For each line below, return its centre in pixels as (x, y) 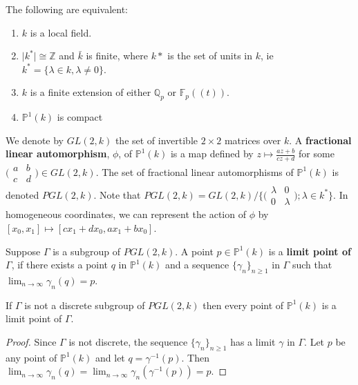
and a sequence (197, 265)
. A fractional (320, 140)
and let (110, 357)
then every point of (243, 305)
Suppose (23, 251)
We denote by (35, 140)
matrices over (253, 140)
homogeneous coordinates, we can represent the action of (126, 214)
